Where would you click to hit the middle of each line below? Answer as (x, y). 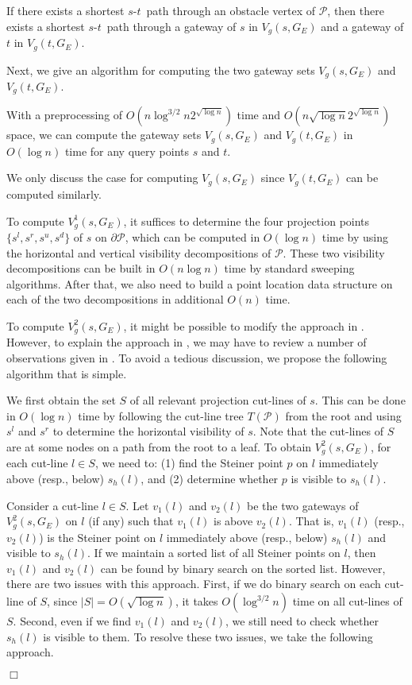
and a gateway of (362, 26)
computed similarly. (54, 194)
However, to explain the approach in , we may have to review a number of (187, 342)
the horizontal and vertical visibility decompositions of (139, 252)
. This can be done (360, 400)
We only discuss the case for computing (102, 178)
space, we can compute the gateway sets (104, 135)
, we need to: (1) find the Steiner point (189, 463)
